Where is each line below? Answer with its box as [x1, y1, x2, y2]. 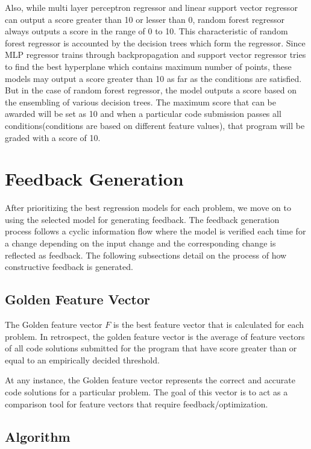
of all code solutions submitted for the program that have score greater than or [5, 342, 297, 354]
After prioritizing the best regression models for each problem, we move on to [5, 201, 291, 214]
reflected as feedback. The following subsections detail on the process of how [5, 248, 287, 261]
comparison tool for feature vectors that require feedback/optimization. [5, 397, 268, 410]
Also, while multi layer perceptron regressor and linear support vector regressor [5, 1, 298, 13]
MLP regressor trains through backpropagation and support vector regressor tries [5, 48, 306, 61]
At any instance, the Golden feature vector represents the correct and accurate [5, 374, 296, 386]
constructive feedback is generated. [5, 260, 133, 273]
